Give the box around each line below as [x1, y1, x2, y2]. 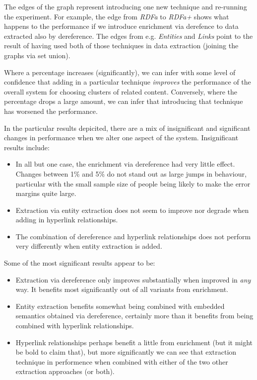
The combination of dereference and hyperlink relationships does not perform [15, 231, 251, 241]
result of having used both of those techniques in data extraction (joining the [4, 40, 239, 51]
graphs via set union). [4, 50, 70, 60]
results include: [4, 142, 50, 152]
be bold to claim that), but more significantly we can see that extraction [15, 347, 237, 357]
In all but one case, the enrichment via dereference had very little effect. [15, 159, 235, 169]
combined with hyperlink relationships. [15, 320, 134, 331]
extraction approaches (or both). [15, 366, 115, 377]
